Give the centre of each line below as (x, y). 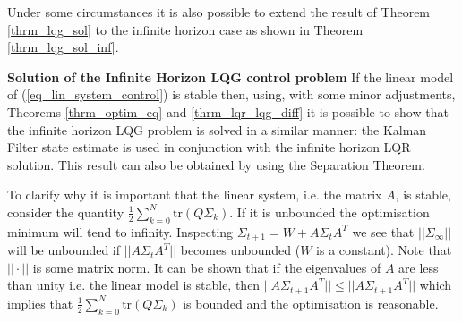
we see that (383, 231)
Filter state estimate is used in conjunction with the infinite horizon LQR (209, 147)
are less (419, 267)
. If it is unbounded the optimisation (329, 212)
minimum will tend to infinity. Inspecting (120, 231)
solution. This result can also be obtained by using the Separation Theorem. (216, 164)
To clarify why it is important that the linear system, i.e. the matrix (195, 195)
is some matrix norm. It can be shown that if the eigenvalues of (207, 267)
